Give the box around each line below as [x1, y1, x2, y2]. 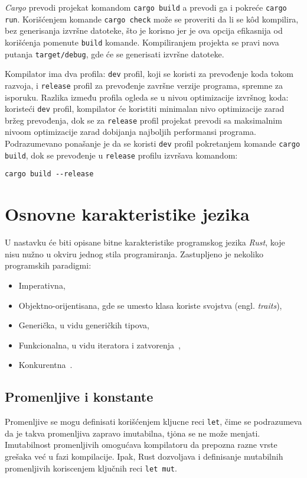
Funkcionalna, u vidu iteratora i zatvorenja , [18, 338, 181, 351]
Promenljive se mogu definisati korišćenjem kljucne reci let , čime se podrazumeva [5, 415, 302, 428]
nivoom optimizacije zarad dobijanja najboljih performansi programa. [5, 125, 256, 138]
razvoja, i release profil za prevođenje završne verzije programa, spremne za [5, 79, 283, 91]
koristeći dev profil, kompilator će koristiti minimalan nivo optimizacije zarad [5, 102, 285, 115]
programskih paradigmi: [5, 259, 92, 272]
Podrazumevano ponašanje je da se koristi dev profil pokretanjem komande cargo [5, 137, 301, 150]
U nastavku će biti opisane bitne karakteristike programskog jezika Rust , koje [5, 236, 285, 248]
